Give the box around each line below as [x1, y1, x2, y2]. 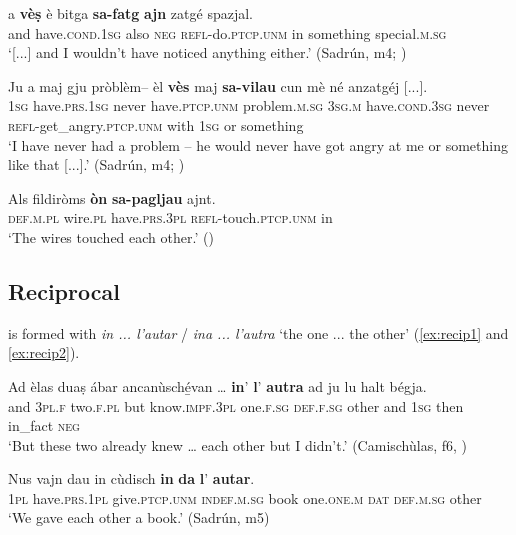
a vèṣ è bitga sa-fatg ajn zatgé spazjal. [8, 3, 253, 23]
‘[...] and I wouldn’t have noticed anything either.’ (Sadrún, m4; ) [8, 42, 407, 63]
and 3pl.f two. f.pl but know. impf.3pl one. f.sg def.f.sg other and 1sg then [8, 395, 464, 416]
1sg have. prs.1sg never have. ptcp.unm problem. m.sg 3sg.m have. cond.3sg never [8, 95, 490, 116]
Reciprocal [8, 275, 120, 306]
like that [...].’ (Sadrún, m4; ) [8, 154, 185, 175]
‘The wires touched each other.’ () [8, 226, 214, 247]
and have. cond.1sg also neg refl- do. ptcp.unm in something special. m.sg [8, 22, 447, 43]
